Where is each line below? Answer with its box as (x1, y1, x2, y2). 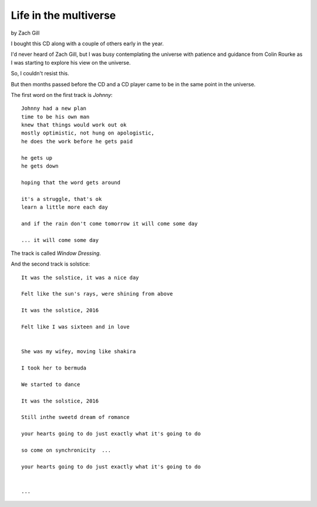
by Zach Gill (11, 29, 40, 36)
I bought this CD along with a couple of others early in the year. (11, 40, 164, 47)
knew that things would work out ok (21, 122, 127, 129)
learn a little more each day (21, 203, 109, 210)
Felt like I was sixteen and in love (21, 324, 130, 330)
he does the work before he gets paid (21, 138, 133, 145)
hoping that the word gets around (21, 179, 120, 186)
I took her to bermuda (21, 365, 87, 371)
